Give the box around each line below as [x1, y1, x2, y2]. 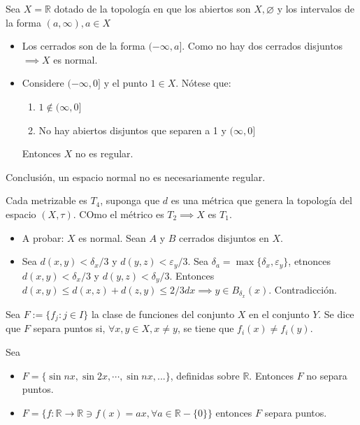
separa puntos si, [33, 321, 106, 336]
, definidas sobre [170, 368, 240, 382]
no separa [306, 368, 347, 382]
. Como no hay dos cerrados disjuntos [182, 38, 343, 53]
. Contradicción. [268, 282, 337, 297]
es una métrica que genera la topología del [171, 193, 352, 208]
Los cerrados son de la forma [22, 38, 145, 53]
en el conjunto [249, 306, 310, 321]
